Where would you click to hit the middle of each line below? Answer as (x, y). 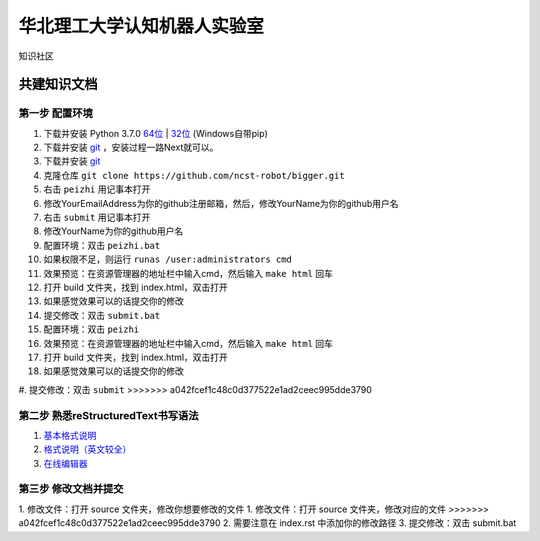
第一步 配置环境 (56, 113)
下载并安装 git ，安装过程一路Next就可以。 (131, 147)
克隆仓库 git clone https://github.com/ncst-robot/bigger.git (194, 175)
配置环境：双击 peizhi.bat (102, 245)
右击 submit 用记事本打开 (97, 217)
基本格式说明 (70, 435)
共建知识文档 (58, 84)
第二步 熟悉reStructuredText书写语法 (108, 415)
